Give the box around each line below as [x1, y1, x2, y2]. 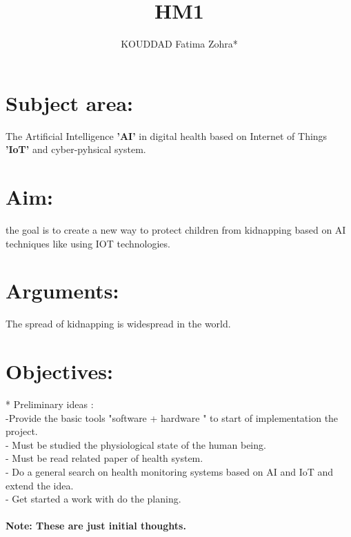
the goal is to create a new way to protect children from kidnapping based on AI [6, 222, 346, 236]
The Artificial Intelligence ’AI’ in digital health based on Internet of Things [6, 128, 328, 143]
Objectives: [6, 357, 113, 385]
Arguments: [6, 276, 119, 305]
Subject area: [6, 88, 133, 116]
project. [6, 424, 38, 438]
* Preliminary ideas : [6, 397, 94, 411]
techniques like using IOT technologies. [6, 236, 170, 250]
